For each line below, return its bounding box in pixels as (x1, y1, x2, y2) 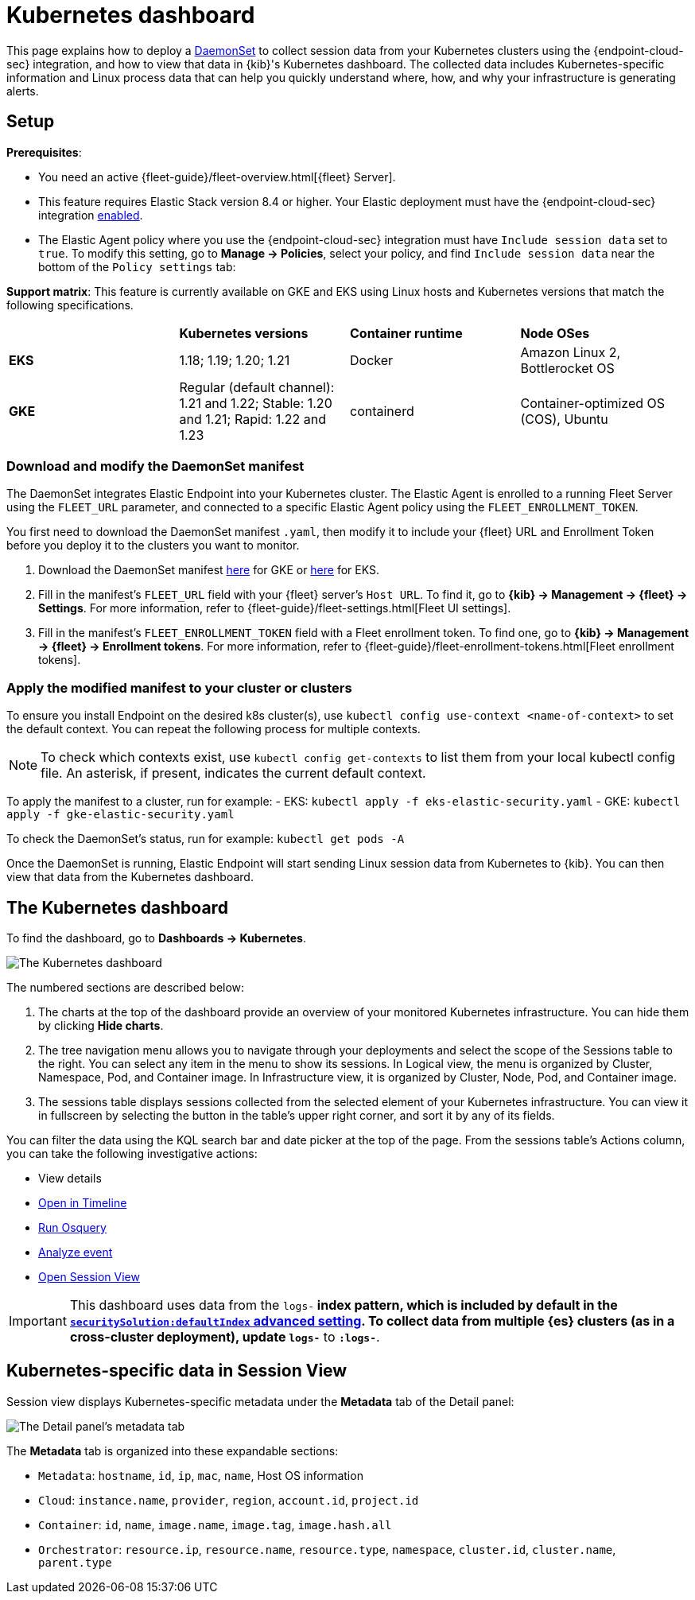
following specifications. (6, 297, 134, 312)
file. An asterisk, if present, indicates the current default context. (41, 765, 426, 782)
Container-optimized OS (520, 394, 666, 411)
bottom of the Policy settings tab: (38, 259, 236, 274)
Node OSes (520, 324, 590, 341)
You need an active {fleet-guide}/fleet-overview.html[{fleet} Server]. (38, 169, 396, 184)
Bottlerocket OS (520, 359, 615, 376)
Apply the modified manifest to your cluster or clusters (6, 679, 352, 696)
